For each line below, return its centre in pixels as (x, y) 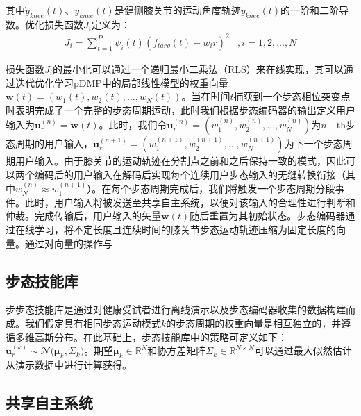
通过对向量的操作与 (68, 243)
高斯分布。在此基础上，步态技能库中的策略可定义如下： (161, 336)
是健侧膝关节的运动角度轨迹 (177, 10)
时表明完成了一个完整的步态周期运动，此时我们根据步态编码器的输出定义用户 (180, 109)
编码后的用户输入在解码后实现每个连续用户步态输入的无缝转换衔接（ (190, 174)
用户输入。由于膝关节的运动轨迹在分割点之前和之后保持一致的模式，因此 (180, 161)
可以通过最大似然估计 (303, 350)
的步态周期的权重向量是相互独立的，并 (254, 323)
